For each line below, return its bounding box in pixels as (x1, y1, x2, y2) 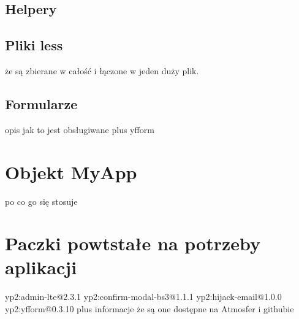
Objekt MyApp (5, 159, 137, 184)
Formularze (5, 94, 78, 113)
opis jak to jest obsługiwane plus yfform (5, 123, 154, 136)
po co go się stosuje (5, 194, 78, 207)
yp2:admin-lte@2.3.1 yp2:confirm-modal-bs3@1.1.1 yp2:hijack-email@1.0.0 (5, 290, 282, 303)
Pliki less (5, 36, 63, 55)
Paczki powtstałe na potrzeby (5, 231, 261, 256)
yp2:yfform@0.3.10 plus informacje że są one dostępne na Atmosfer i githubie (5, 302, 294, 315)
